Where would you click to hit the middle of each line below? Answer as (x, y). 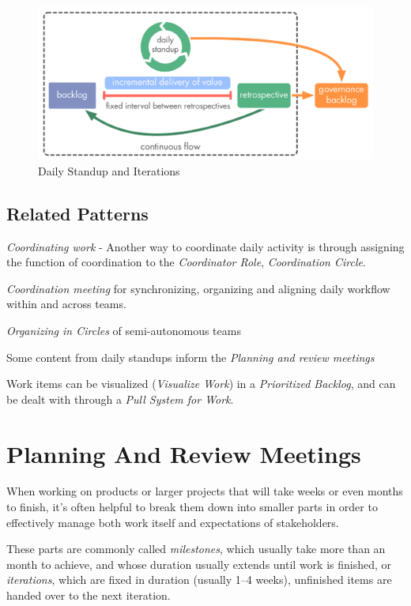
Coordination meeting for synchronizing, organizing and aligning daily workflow (198, 288)
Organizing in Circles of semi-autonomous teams (124, 330)
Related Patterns (77, 213)
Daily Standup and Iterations (109, 170)
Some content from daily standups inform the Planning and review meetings (190, 357)
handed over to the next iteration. (89, 595)
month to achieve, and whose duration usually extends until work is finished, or (199, 564)
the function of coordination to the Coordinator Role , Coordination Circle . (186, 262)
